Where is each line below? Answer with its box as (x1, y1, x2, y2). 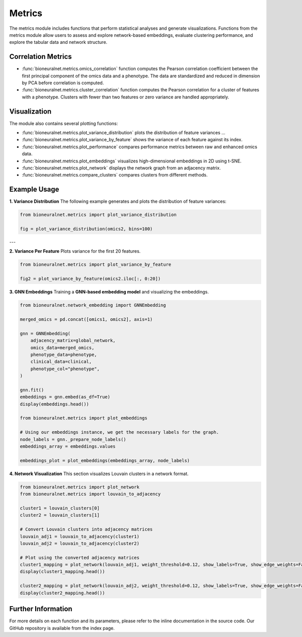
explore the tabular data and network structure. (9, 39, 108, 45)
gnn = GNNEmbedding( (20, 330, 70, 336)
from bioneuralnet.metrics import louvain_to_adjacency (20, 491, 161, 497)
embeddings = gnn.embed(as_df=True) (20, 394, 111, 400)
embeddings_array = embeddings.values (20, 444, 116, 449)
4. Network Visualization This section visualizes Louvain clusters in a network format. (9, 471, 189, 477)
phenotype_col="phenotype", (30, 366, 100, 372)
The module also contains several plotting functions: (9, 120, 118, 126)
